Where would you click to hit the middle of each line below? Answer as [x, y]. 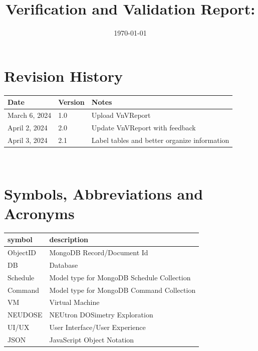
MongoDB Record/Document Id [99, 252]
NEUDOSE [25, 315]
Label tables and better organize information [160, 140]
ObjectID [22, 252]
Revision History [63, 75]
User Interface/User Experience [97, 327]
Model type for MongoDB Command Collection [122, 290]
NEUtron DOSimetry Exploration [101, 315]
